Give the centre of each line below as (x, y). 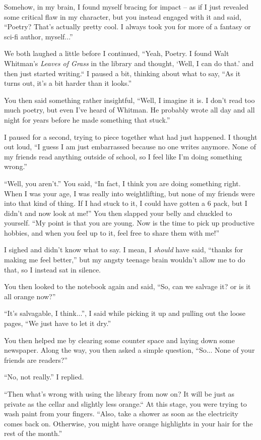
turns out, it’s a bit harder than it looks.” (68, 83)
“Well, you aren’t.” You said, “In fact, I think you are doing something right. (122, 183)
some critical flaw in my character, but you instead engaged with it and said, (123, 16)
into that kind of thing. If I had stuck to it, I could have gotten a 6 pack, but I (126, 203)
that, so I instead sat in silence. (53, 269)
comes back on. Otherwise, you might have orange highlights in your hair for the (128, 423)
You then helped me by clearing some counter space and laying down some (119, 340)
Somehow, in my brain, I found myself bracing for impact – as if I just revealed (126, 7)
